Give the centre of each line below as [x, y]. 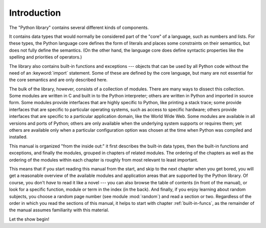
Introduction [35, 13]
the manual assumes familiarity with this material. [59, 210]
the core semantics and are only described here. [58, 80]
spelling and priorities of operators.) [46, 57]
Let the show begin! [29, 219]
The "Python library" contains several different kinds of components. [79, 28]
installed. [18, 137]
